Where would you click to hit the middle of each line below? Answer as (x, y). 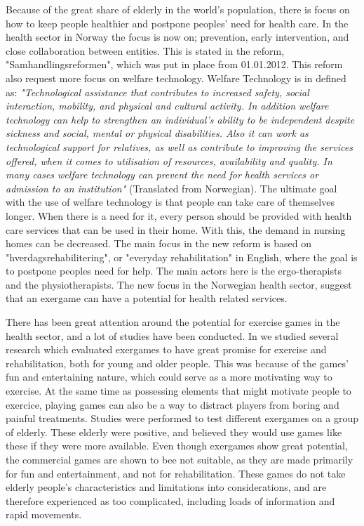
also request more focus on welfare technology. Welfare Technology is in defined (176, 78)
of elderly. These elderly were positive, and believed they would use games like (174, 432)
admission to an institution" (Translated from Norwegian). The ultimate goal (171, 188)
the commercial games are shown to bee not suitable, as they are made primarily (180, 459)
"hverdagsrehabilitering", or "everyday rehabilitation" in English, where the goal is (182, 257)
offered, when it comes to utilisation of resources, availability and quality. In (169, 160)
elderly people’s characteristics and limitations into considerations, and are (166, 487)
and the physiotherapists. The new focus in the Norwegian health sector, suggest (179, 284)
